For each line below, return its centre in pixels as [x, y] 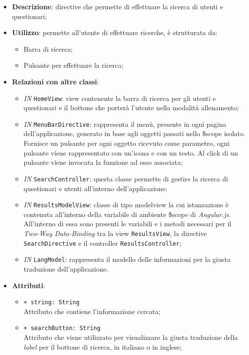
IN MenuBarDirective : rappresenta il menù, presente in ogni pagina [125, 124]
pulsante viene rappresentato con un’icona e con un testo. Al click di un [131, 152]
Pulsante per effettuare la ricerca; [74, 65]
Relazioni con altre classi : [55, 81]
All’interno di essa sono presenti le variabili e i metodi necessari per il [127, 224]
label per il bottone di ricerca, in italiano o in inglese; [103, 346]
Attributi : [29, 285]
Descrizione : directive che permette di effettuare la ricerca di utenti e [117, 6]
